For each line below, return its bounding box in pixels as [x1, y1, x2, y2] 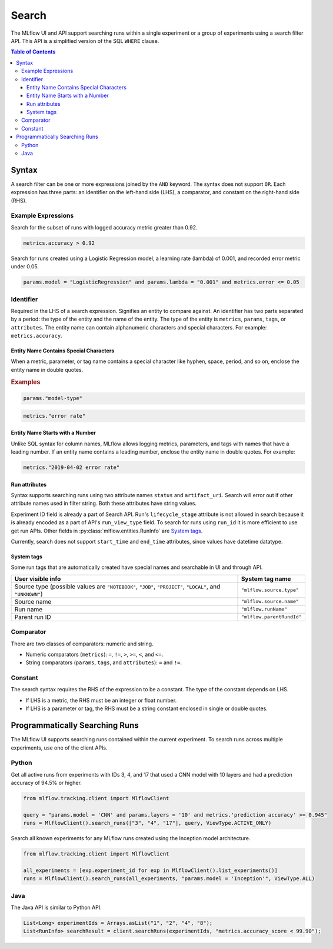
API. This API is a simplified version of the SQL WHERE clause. [11, 37, 159, 44]
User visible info [14, 574, 61, 582]
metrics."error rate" [23, 412, 86, 419]
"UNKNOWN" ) [14, 590, 44, 598]
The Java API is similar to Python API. [11, 904, 102, 911]
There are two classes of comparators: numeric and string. [11, 640, 154, 647]
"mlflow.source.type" [241, 587, 299, 594]
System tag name [241, 574, 291, 582]
